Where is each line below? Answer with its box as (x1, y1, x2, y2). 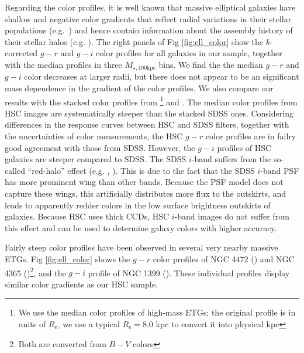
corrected (5, 47, 38, 59)
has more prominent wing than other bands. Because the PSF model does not (5, 176, 284, 188)
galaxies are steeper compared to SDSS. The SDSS (5, 153, 186, 165)
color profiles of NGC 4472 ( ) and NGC (153, 252, 295, 265)
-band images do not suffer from (174, 210, 289, 222)
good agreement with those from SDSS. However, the (5, 141, 195, 153)
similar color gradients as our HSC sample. (5, 277, 158, 290)
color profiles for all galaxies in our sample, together (96, 47, 282, 59)
